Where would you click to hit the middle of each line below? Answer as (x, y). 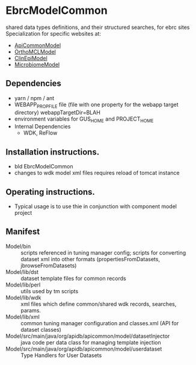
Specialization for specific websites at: (54, 33)
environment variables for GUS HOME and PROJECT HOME (84, 119)
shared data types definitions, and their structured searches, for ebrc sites (98, 27)
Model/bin (18, 246)
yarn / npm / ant (34, 98)
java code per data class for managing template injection (91, 342)
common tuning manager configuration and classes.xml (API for (100, 323)
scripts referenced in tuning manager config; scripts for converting (103, 252)
